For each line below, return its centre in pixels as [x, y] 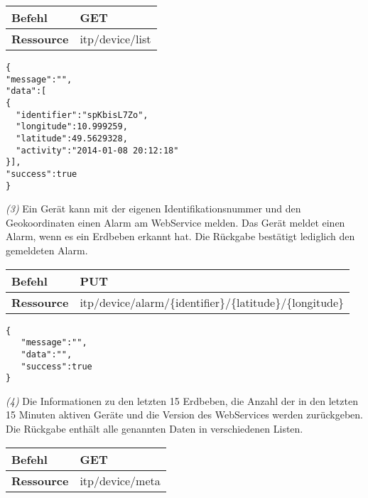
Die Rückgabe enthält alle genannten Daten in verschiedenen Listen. [155, 429]
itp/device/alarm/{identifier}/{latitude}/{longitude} [212, 302]
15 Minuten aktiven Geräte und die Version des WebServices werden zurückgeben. [184, 415]
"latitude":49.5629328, [72, 138]
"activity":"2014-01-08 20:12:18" [97, 150]
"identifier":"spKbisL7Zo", [82, 115]
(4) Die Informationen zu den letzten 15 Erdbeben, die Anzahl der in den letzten [182, 400]
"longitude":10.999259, [72, 127]
